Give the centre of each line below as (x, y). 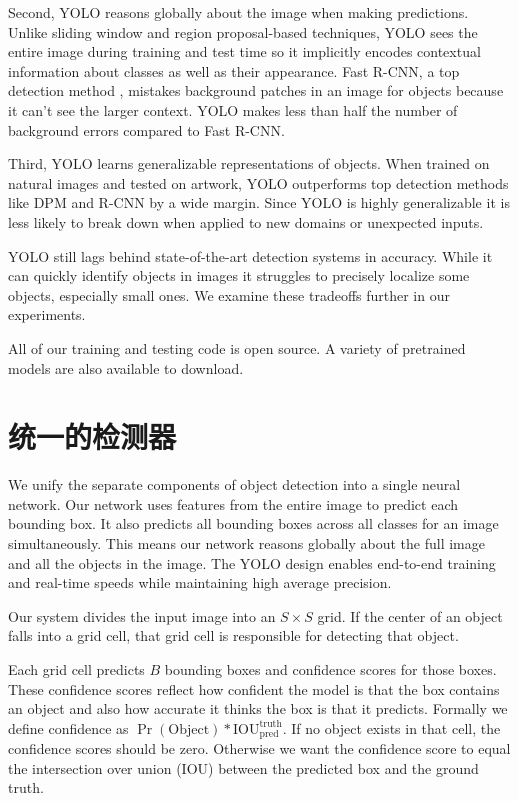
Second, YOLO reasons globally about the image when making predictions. (238, 12)
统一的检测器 (92, 436)
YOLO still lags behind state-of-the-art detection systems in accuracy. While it (250, 255)
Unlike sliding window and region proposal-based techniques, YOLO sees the (243, 31)
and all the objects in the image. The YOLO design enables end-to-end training (252, 562)
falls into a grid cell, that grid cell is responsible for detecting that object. (233, 635)
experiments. (47, 314)
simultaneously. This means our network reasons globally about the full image (246, 543)
